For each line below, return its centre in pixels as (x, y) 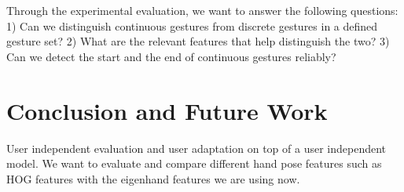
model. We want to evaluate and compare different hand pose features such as (194, 163)
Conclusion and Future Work (167, 110)
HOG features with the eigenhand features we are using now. (153, 178)
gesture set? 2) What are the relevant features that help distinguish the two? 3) (198, 41)
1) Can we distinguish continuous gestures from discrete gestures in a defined (192, 25)
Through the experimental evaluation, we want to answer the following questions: (202, 10)
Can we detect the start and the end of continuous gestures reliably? (171, 56)
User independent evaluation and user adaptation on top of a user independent (196, 148)
